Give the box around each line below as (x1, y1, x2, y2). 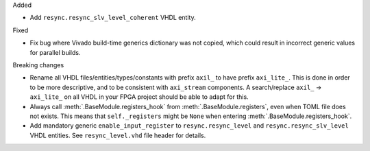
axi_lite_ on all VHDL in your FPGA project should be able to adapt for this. (29, 93, 249, 101)
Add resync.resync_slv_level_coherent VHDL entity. (29, 14, 196, 22)
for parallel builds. (29, 48, 81, 56)
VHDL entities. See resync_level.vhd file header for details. (29, 131, 206, 139)
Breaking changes (12, 60, 64, 69)
